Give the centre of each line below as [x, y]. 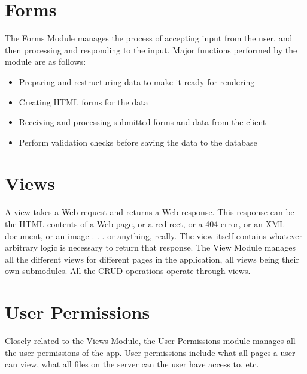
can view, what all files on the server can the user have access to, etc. [132, 364]
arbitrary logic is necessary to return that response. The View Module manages [151, 247]
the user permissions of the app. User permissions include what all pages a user [150, 352]
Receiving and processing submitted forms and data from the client [142, 122]
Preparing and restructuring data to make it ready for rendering [137, 81]
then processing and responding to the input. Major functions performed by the [151, 49]
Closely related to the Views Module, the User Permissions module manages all [150, 341]
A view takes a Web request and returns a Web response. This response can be [150, 212]
